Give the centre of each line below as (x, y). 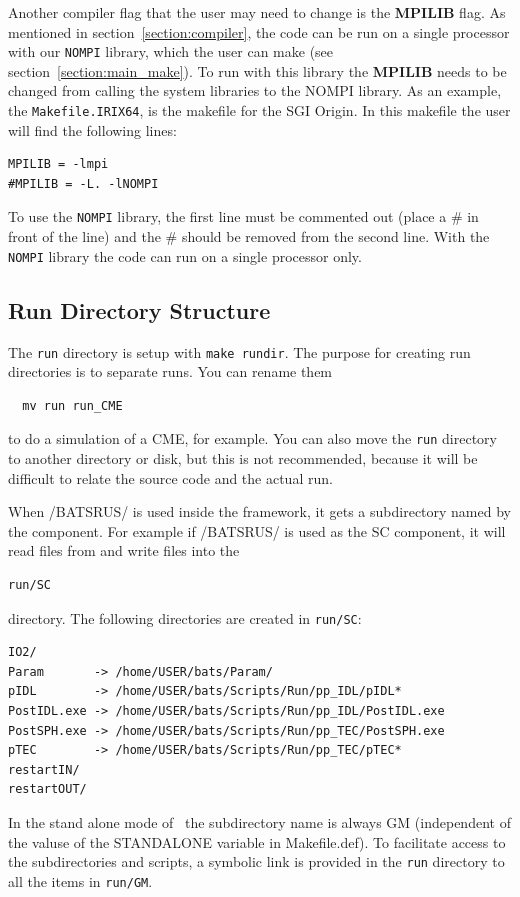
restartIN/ (44, 769)
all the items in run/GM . (80, 880)
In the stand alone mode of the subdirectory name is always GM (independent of (259, 822)
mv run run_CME (72, 405)
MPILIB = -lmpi (58, 164)
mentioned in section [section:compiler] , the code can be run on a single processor (259, 31)
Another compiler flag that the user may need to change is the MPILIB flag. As (257, 12)
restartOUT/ (47, 789)
